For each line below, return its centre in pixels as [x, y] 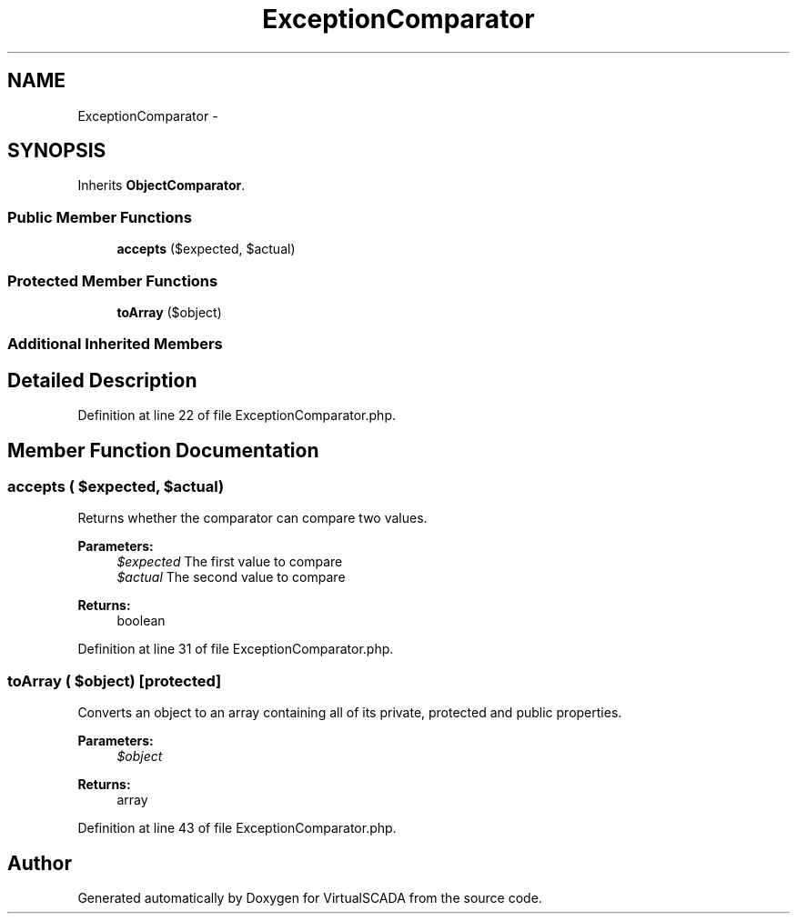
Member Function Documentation [163, 450]
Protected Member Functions [113, 280]
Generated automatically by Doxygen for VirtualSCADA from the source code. [310, 897]
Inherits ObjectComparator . [161, 185]
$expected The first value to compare [230, 562]
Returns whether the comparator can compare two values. [252, 518]
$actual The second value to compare [231, 577]
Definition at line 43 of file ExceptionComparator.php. [237, 828]
